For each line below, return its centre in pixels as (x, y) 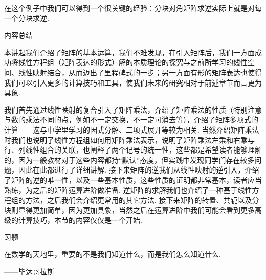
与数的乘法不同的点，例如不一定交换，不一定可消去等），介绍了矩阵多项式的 (131, 120)
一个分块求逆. (27, 18)
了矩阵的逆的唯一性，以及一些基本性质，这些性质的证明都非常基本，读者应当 (133, 179)
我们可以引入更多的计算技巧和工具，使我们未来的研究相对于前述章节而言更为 (133, 82)
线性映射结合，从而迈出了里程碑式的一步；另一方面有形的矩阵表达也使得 (140, 72)
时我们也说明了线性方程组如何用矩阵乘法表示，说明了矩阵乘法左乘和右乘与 (129, 139)
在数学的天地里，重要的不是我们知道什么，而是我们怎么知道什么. (113, 254)
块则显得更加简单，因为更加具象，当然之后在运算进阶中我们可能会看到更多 (129, 210)
